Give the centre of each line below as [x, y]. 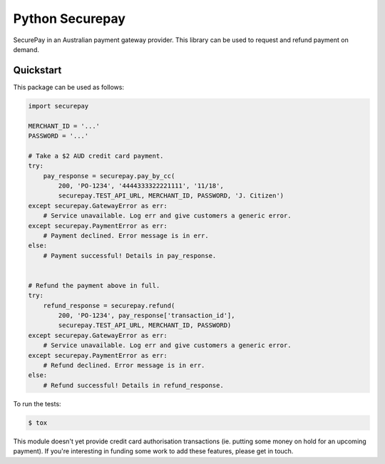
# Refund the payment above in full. [94, 285]
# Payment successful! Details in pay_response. [130, 256]
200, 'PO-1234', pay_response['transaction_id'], [147, 316]
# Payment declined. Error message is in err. [126, 236]
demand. [26, 49]
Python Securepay [70, 19]
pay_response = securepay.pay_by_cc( [109, 176]
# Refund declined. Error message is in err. [124, 365]
